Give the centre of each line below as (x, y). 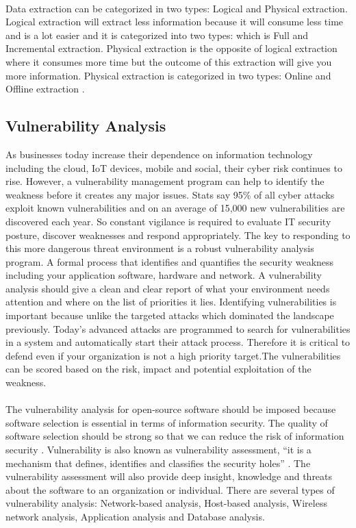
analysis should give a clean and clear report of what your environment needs (168, 288)
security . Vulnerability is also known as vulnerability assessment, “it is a (158, 450)
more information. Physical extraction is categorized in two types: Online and (168, 75)
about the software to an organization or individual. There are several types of (170, 489)
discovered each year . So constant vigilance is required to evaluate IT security (168, 221)
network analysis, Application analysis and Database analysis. (135, 516)
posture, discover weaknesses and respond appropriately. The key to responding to (178, 235)
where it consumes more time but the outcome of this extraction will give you (169, 61)
